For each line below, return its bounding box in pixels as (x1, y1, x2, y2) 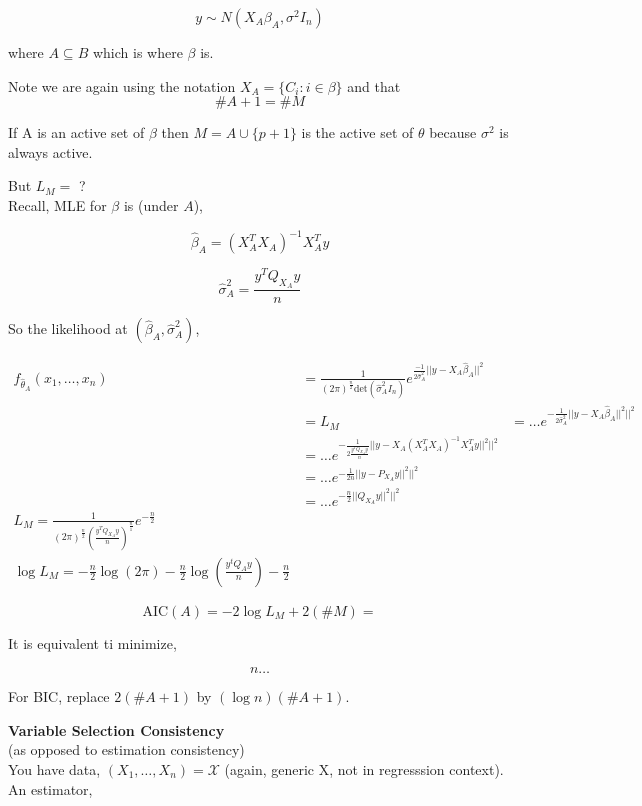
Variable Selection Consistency (8, 719, 225, 740)
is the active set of (301, 122, 414, 143)
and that (347, 75, 401, 96)
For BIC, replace (8, 686, 110, 707)
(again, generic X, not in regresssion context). (224, 758, 504, 779)
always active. (8, 141, 93, 162)
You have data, (8, 758, 101, 779)
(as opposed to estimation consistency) (8, 739, 245, 760)
